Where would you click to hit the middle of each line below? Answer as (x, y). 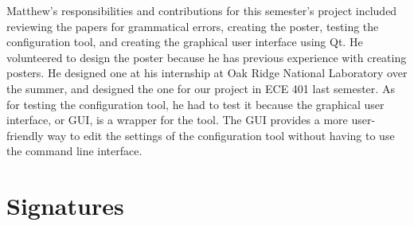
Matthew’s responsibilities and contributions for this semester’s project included (202, 10)
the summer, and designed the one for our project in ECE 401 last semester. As (201, 88)
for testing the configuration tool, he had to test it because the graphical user (195, 104)
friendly (25, 135)
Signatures (65, 206)
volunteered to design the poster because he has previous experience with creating (207, 57)
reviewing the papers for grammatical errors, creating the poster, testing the (193, 26)
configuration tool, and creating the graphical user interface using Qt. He (185, 42)
